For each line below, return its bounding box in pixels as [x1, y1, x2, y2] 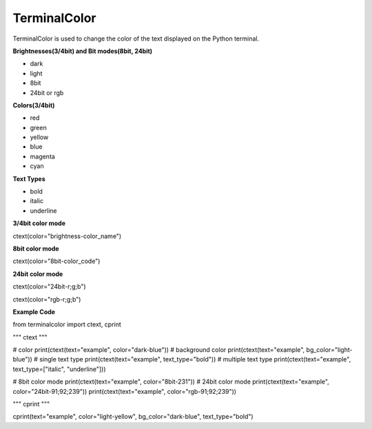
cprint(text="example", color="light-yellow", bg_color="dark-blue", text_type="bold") [12, 412, 254, 421]
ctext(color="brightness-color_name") [12, 231, 122, 240]
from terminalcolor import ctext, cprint [12, 320, 122, 328]
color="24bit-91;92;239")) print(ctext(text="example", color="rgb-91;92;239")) [12, 387, 237, 395]
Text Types [12, 174, 45, 182]
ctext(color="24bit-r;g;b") [12, 282, 86, 291]
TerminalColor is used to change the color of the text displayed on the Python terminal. [12, 34, 260, 43]
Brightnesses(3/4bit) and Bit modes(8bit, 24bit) [12, 47, 153, 55]
